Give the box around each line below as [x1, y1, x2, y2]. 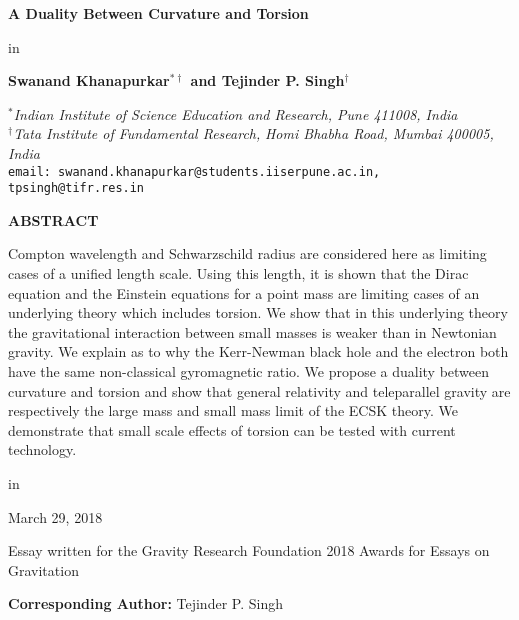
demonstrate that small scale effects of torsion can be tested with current [8, 419, 456, 440]
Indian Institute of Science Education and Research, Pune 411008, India [13, 103, 458, 124]
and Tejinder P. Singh [190, 70, 345, 91]
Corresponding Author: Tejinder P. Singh [8, 593, 283, 614]
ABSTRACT [8, 209, 99, 230]
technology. [8, 439, 77, 460]
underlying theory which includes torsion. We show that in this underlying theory [8, 302, 508, 323]
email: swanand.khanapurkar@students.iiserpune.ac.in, [8, 164, 381, 179]
